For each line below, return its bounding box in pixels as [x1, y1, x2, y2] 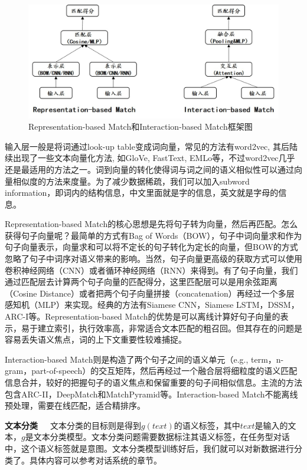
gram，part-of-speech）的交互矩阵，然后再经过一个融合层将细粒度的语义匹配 [5, 364, 298, 377]
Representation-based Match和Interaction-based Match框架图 [28, 120, 253, 133]
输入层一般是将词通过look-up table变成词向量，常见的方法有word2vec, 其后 [5, 140, 289, 152]
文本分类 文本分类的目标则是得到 [5, 419, 141, 431]
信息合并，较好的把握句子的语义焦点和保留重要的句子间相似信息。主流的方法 [5, 376, 302, 388]
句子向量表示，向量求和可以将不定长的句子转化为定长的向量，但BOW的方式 [5, 241, 298, 253]
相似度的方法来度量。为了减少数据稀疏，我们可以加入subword [12, 175, 250, 187]
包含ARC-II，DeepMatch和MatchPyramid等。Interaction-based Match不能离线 [5, 387, 298, 400]
